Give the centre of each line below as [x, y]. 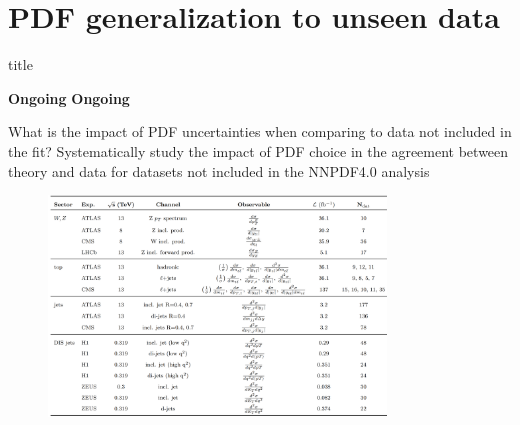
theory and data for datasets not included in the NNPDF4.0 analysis [219, 170]
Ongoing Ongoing [69, 97]
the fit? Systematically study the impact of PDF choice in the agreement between [258, 150]
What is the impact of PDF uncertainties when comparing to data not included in [260, 131]
